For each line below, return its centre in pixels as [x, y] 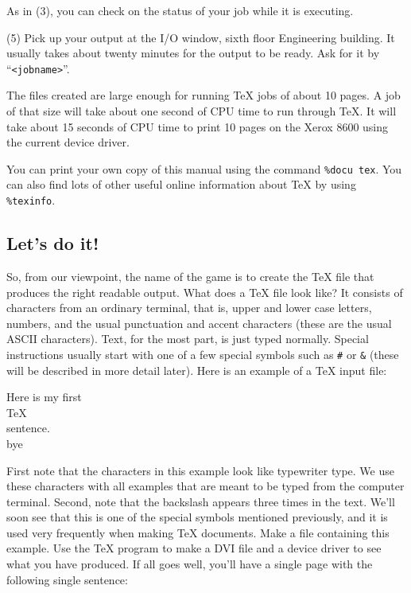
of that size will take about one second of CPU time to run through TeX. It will [202, 111]
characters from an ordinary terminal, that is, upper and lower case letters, [189, 308]
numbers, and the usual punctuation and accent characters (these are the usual [199, 323]
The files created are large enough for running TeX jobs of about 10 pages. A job [204, 95]
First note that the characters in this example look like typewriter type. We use [200, 470]
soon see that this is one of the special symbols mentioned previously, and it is [197, 517]
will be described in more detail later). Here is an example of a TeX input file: [197, 370]
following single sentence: [67, 579]
